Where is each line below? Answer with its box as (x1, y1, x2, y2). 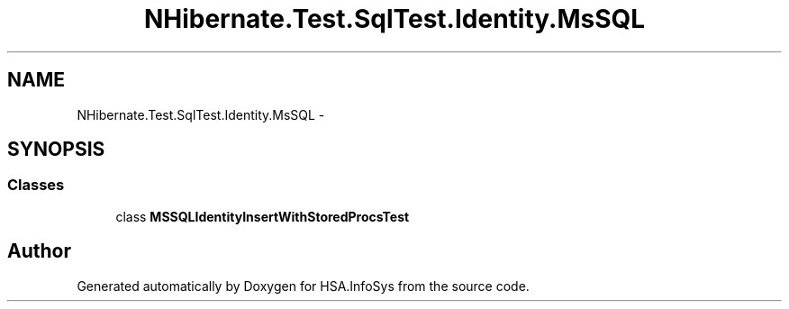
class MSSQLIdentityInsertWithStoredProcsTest (115, 208, 410, 224)
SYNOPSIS (7, 138, 105, 161)
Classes (7, 176, 65, 195)
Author (7, 240, 71, 263)
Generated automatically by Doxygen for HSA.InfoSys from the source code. (77, 277, 530, 294)
